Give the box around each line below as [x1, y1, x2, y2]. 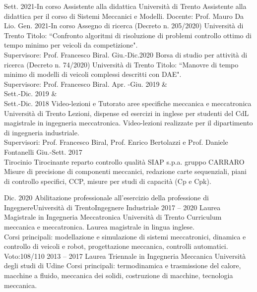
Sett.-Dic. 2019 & [4, 88, 57, 99]
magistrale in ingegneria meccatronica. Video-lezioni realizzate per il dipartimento [4, 117, 253, 128]
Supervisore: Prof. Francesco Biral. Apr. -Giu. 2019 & [4, 78, 167, 89]
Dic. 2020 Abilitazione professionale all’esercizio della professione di [4, 192, 209, 203]
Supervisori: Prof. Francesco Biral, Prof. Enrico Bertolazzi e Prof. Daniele [4, 137, 228, 147]
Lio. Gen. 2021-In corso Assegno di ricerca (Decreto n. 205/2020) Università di [4, 20, 244, 31]
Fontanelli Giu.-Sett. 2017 [4, 146, 82, 157]
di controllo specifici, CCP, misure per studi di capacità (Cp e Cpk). [4, 175, 211, 186]
